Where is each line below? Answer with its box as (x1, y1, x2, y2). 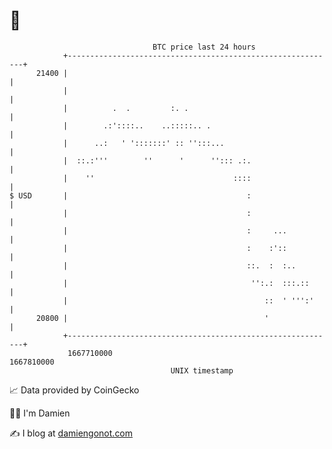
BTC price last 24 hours (152, 42, 256, 52)
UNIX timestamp (170, 365, 234, 376)
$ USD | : (9, 190, 252, 201)
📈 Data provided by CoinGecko (9, 384, 140, 396)
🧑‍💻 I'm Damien (9, 407, 71, 419)
